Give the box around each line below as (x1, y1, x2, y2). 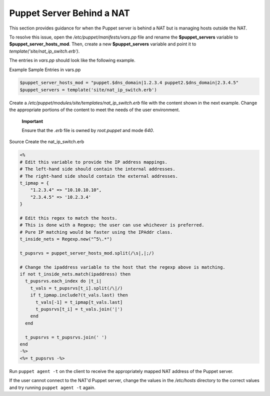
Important (21, 118, 43, 124)
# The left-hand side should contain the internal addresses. (19, 166, 175, 172)
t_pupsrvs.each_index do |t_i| (25, 278, 102, 284)
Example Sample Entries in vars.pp (9, 67, 81, 73)
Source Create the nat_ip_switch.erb (9, 139, 84, 145)
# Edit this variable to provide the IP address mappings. (19, 159, 167, 165)
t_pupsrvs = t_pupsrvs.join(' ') (25, 334, 107, 340)
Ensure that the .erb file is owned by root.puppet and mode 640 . (21, 128, 154, 134)
